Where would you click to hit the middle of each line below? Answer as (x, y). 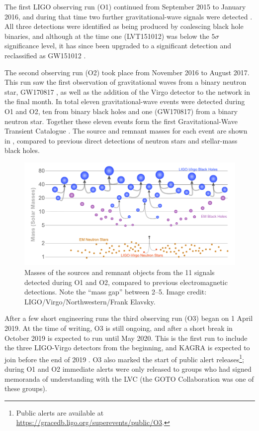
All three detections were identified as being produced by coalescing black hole (124, 26)
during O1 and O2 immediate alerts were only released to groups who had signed (128, 368)
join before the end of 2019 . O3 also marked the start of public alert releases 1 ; (124, 358)
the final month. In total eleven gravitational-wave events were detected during (125, 101)
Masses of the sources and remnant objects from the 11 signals (120, 272)
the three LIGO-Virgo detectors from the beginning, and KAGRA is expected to (127, 348)
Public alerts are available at (60, 412)
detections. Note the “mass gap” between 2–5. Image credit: (116, 292)
